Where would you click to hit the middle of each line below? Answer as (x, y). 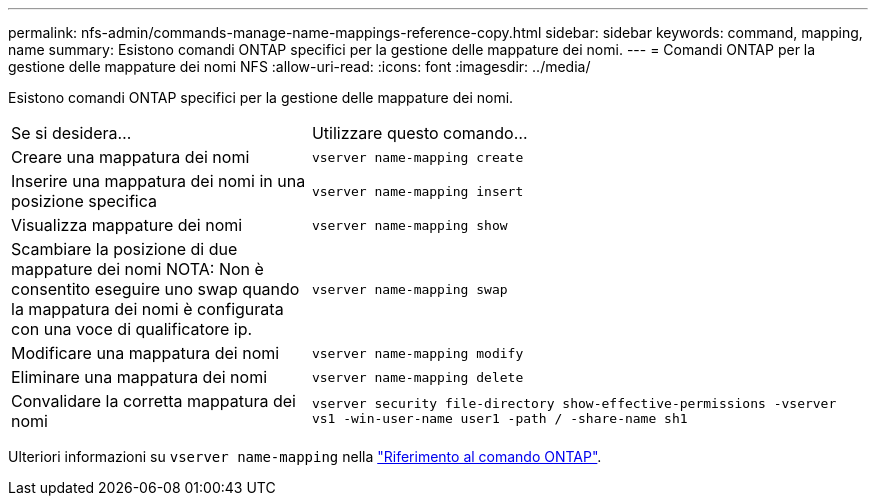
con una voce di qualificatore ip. (132, 329)
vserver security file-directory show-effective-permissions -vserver (574, 403)
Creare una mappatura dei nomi (130, 157)
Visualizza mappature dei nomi (127, 225)
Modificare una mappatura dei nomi (145, 353)
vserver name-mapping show (409, 225)
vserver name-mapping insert (417, 191)
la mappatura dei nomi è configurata (147, 309)
